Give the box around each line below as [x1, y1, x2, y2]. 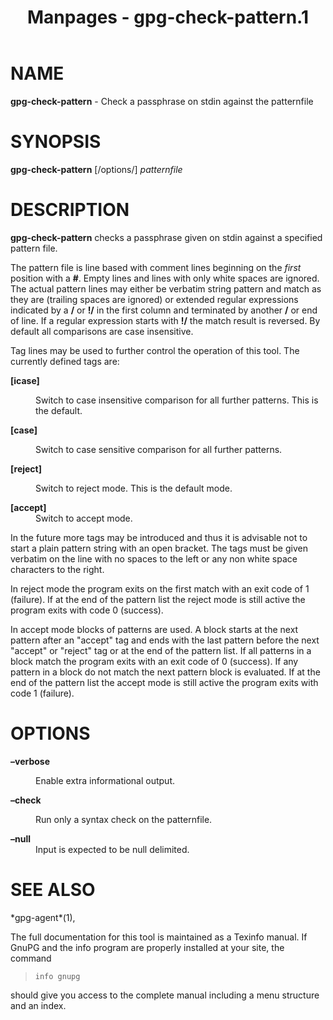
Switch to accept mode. [35, 512, 133, 524]
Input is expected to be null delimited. [35, 843, 190, 855]
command [10, 952, 52, 964]
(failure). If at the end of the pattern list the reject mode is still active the [10, 593, 306, 605]
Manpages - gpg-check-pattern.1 [26, 6, 309, 29]
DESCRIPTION [10, 199, 130, 221]
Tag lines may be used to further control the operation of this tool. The [10, 344, 300, 356]
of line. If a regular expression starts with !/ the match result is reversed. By [10, 314, 321, 326]
